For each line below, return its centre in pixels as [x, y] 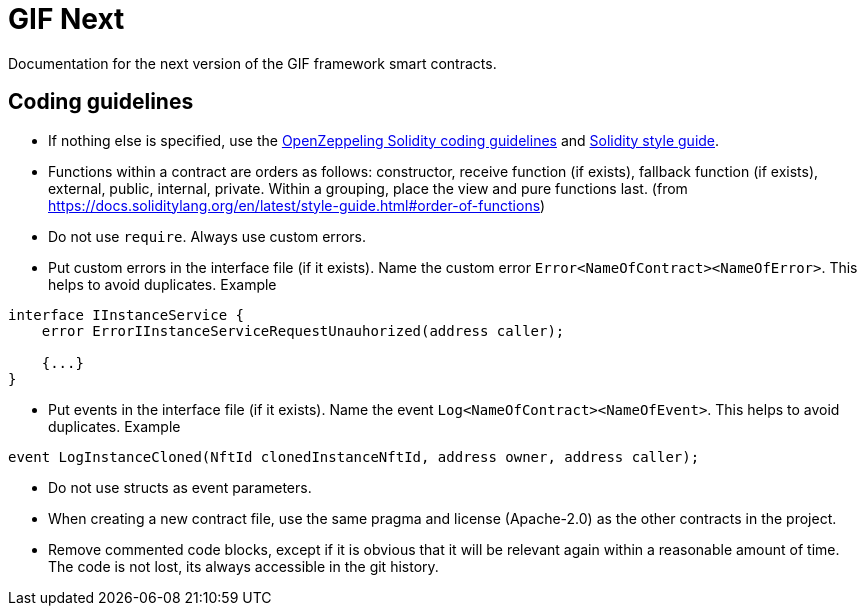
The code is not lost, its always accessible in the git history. [243, 566]
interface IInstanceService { [126, 314]
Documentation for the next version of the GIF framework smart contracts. [252, 63]
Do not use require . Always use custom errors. [207, 236]
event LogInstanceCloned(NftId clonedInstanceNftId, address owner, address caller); [354, 456]
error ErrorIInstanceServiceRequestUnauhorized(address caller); [303, 330]
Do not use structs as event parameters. [180, 487]
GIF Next [66, 19]
